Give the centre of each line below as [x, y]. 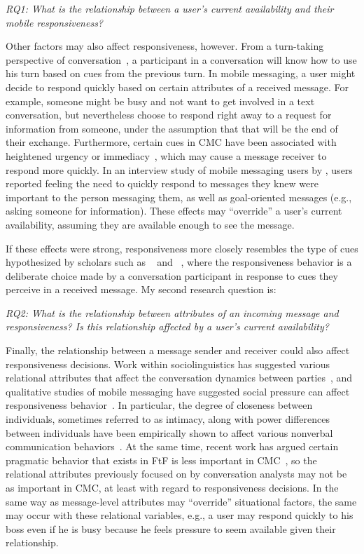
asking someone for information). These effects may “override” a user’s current [174, 211]
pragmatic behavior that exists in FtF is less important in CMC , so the [161, 460]
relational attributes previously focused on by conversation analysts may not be [176, 474]
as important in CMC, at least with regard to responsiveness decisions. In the [172, 487]
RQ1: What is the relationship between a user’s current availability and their [170, 8]
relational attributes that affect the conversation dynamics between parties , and [179, 378]
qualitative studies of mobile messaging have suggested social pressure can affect [178, 391]
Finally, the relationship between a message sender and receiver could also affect [178, 350]
